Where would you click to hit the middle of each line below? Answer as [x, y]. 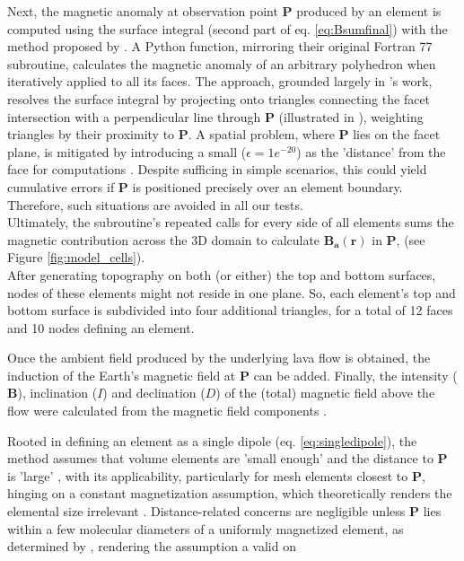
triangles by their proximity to [91, 134]
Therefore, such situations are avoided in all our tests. [155, 204]
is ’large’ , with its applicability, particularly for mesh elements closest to [208, 475]
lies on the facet [397, 134]
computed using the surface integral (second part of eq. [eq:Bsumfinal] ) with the [228, 28]
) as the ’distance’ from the [371, 151]
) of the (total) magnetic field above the [325, 393]
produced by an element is [369, 11]
